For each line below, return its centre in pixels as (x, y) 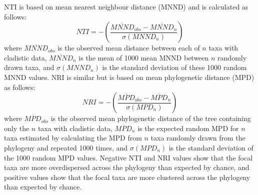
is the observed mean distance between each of (129, 48)
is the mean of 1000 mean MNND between (144, 57)
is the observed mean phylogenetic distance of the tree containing (151, 118)
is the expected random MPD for (188, 128)
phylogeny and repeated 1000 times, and (66, 147)
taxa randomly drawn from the (198, 138)
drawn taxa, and (29, 67)
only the (17, 128)
